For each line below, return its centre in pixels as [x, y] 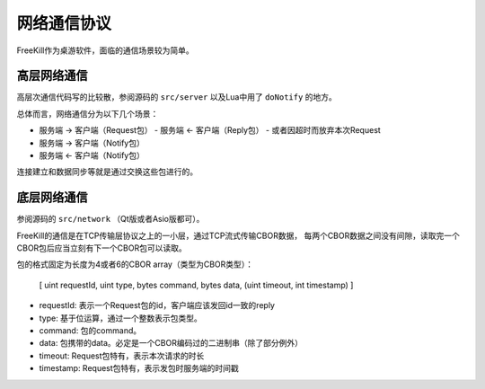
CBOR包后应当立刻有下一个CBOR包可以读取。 [102, 248]
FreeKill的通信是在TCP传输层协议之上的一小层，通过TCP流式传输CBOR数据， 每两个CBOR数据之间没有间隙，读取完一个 [238, 235]
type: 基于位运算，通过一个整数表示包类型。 [120, 318]
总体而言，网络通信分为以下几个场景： [88, 113]
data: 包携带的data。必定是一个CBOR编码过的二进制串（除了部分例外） [171, 343]
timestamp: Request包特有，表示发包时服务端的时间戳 [139, 368]
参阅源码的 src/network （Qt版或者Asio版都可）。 [110, 219]
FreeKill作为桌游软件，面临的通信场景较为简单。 [106, 50]
